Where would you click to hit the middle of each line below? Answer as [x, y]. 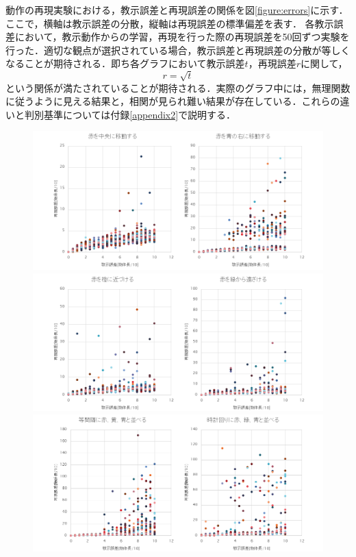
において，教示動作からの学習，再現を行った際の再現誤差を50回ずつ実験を [182, 37]
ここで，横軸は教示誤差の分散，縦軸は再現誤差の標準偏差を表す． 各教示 [170, 23]
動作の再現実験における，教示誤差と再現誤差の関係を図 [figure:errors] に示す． [177, 10]
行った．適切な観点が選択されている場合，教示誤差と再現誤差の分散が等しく [178, 50]
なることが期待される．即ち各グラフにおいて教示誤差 [125, 63]
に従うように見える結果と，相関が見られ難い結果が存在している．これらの [173, 101]
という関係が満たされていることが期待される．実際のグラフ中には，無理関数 [178, 87]
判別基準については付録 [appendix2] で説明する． [130, 114]
